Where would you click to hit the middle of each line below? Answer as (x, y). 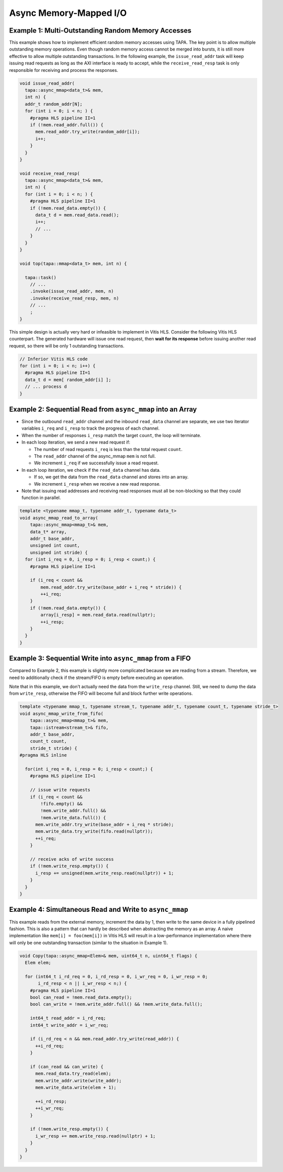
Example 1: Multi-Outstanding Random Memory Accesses (100, 30)
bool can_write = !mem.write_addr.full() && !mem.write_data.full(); (116, 1004)
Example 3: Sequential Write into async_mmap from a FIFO (100, 658)
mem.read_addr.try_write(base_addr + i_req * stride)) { (111, 587)
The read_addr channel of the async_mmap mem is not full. (95, 456)
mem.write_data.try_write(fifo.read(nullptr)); (94, 832)
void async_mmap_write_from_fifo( (61, 713)
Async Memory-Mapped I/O (68, 13)
